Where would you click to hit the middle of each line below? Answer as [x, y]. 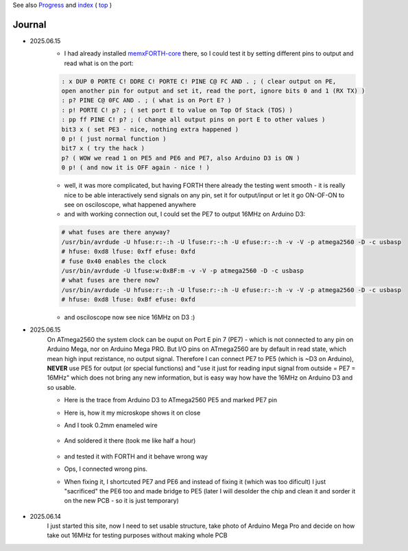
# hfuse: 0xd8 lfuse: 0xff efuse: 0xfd [128, 252]
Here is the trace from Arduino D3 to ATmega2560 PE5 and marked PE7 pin [171, 400]
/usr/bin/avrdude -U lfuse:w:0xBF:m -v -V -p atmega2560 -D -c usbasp [183, 270]
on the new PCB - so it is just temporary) [122, 501]
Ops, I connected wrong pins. [106, 469]
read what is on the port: [99, 63]
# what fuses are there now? [110, 280]
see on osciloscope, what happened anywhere [130, 204]
